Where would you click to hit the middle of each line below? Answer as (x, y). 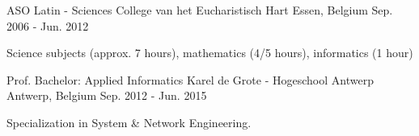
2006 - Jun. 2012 (48, 25)
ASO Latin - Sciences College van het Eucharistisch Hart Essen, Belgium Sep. (200, 10)
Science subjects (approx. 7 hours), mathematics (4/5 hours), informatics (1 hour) (210, 53)
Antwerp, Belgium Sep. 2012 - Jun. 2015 (107, 95)
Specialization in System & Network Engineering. (129, 122)
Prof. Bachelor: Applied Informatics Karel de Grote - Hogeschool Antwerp (190, 79)
